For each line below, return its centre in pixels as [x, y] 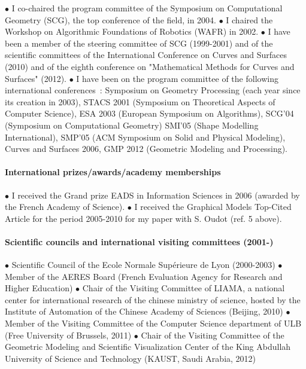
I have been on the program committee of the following [177, 78]
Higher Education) [39, 288]
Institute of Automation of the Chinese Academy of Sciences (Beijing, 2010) [144, 311]
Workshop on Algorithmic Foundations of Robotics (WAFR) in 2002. [132, 31]
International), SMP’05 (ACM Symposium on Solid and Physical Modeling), [145, 137]
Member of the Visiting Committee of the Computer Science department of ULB [153, 323]
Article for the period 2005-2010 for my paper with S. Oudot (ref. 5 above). [143, 218]
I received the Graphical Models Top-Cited [213, 207]
